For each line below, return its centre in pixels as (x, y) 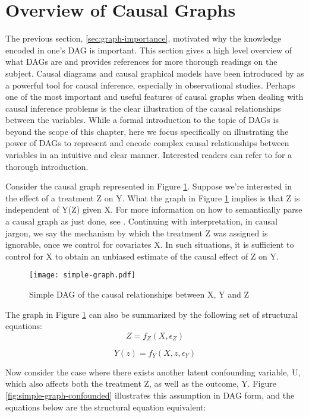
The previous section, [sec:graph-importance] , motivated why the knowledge (144, 38)
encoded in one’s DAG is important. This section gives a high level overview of (149, 50)
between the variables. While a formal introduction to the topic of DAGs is (142, 120)
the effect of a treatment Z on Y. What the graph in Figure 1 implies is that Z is (153, 198)
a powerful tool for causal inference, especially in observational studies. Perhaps (150, 85)
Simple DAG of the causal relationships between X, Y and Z (139, 294)
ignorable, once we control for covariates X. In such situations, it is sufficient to (150, 244)
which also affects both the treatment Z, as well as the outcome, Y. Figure (141, 383)
